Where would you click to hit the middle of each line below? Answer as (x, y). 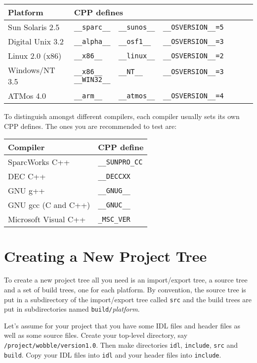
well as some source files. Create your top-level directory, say (96, 335)
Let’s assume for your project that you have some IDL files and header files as (122, 325)
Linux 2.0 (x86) (35, 56)
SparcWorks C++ (39, 162)
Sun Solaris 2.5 (34, 27)
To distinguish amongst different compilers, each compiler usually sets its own (122, 116)
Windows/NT (32, 70)
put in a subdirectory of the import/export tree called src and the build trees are (128, 299)
